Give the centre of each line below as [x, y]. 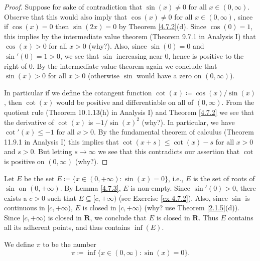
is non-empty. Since [160, 188]
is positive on [24, 161]
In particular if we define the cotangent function [78, 92]
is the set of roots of [224, 178]
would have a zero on [169, 76]
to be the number [70, 244]
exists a [16, 198]
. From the [238, 102]
